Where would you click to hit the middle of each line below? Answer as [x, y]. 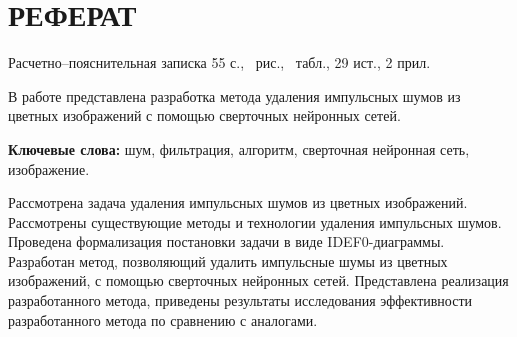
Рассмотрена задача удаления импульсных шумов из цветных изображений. [238, 202]
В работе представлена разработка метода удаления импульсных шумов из [234, 95]
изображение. [49, 168]
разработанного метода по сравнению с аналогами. [163, 319]
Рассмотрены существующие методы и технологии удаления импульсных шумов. [255, 221]
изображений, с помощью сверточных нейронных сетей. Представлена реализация [258, 280]
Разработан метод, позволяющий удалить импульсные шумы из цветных [228, 260]
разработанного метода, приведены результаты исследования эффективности [240, 300]
